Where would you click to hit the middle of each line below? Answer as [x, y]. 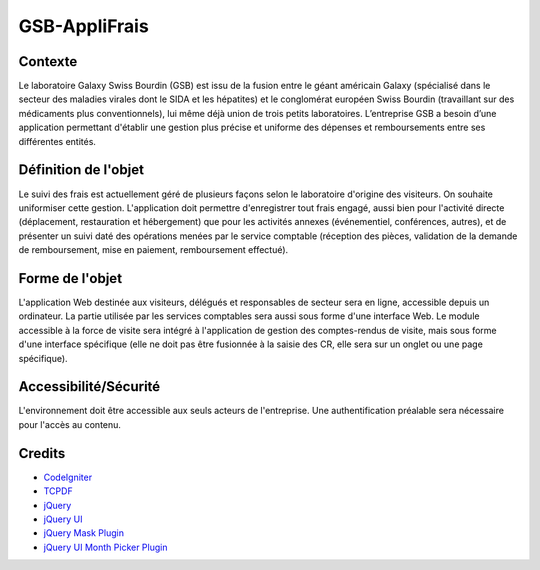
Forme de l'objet [70, 278]
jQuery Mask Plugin [84, 533]
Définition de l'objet [81, 170]
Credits [42, 453]
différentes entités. [57, 141]
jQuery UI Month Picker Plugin [105, 547]
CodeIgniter [68, 477]
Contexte [48, 61]
